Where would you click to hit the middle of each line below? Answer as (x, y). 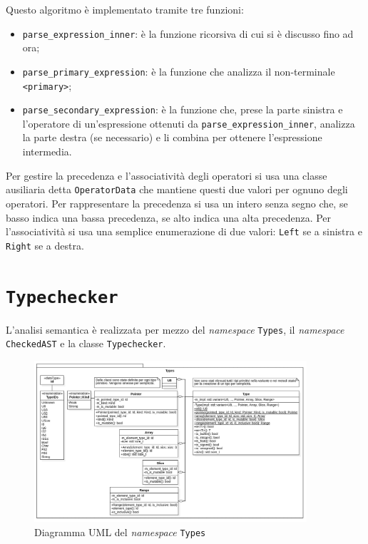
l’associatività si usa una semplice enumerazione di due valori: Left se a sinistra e (184, 231)
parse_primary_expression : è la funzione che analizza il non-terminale (179, 71)
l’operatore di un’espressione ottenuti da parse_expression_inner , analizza (189, 123)
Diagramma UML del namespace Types (120, 532)
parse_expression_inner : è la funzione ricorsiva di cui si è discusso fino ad (188, 33)
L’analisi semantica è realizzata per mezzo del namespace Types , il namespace (175, 329)
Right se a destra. (45, 245)
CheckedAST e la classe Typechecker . (86, 343)
